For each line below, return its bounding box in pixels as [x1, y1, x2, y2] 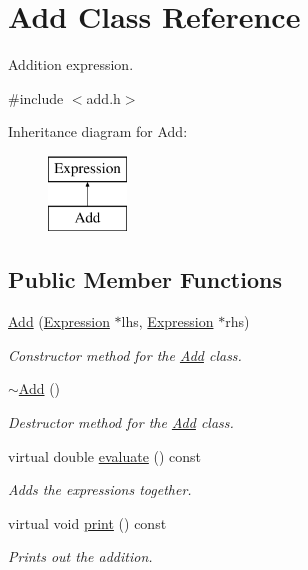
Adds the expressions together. [8, 479, 192, 500]
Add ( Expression [8, 311, 110, 332]
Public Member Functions [8, 264, 282, 295]
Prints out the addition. [8, 546, 153, 567]
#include [8, 87, 64, 108]
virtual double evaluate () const [8, 445, 202, 466]
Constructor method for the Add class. [8, 344, 242, 365]
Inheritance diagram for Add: [8, 121, 188, 142]
